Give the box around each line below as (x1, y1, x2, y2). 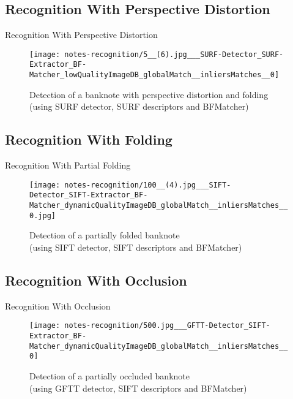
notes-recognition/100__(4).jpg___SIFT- (64, 180, 231, 189)
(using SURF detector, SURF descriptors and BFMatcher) (29, 100, 249, 113)
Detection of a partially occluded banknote (29, 369, 190, 382)
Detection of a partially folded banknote (29, 229, 180, 241)
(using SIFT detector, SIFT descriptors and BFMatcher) (29, 240, 242, 253)
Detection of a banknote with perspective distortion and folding (29, 88, 269, 101)
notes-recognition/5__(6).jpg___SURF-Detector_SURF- (64, 50, 284, 59)
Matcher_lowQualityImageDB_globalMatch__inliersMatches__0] (29, 70, 280, 80)
